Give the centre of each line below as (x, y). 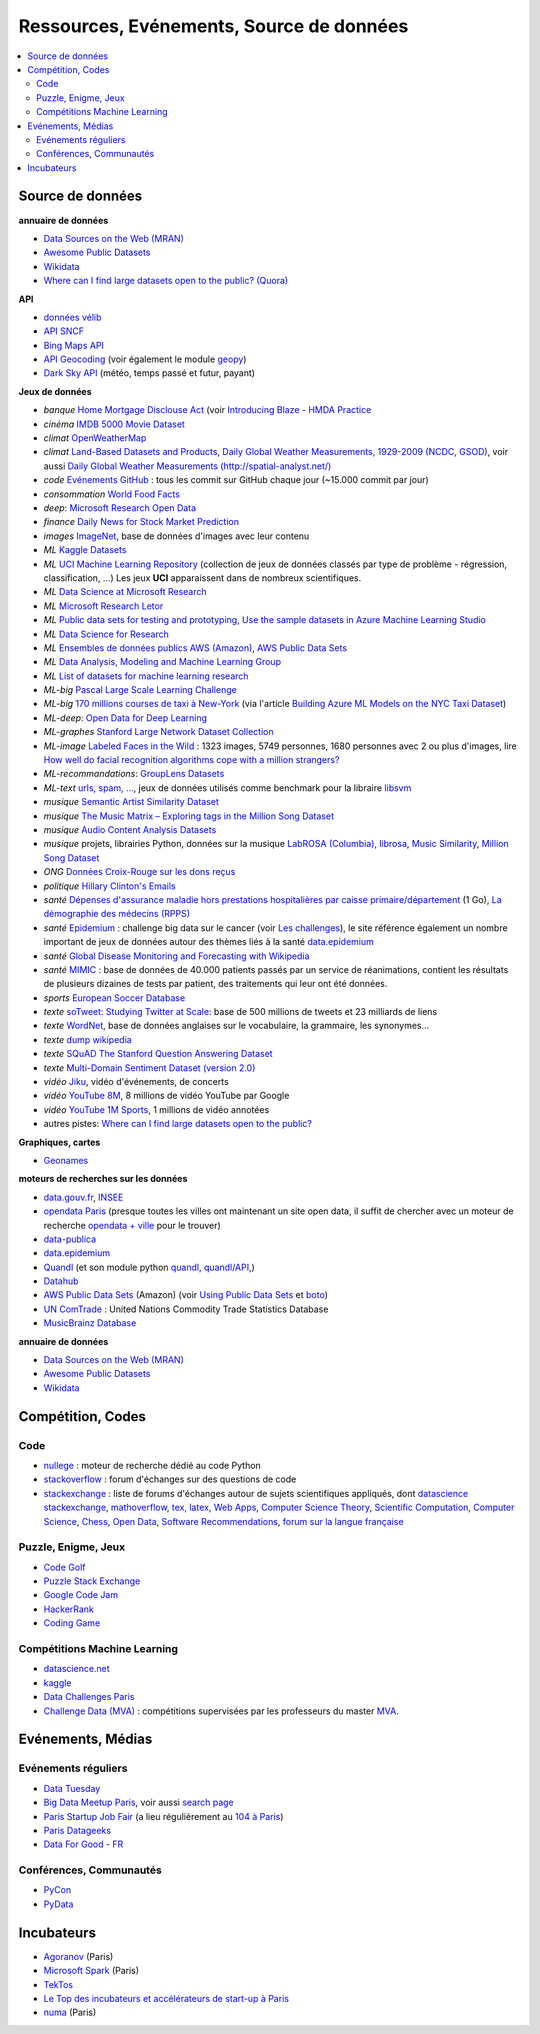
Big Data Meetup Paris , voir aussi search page (138, 1802)
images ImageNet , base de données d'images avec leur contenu (176, 536)
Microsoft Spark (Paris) (91, 1971)
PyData (58, 1904)
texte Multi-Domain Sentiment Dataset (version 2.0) (149, 1067)
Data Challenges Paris (89, 1697)
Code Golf (64, 1567)
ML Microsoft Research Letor (103, 606)
